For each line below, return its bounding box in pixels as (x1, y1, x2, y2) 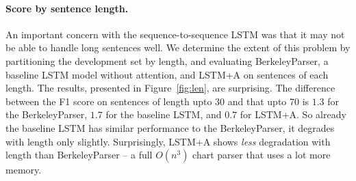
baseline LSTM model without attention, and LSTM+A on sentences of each (5, 67, 329, 81)
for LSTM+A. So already (240, 107, 346, 122)
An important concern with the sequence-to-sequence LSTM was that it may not (5, 27, 345, 41)
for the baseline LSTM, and (105, 107, 222, 122)
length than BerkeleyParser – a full (5, 148, 153, 162)
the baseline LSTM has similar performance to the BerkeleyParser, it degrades (5, 120, 335, 135)
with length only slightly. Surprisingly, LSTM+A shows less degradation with (5, 134, 331, 148)
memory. (5, 163, 42, 177)
